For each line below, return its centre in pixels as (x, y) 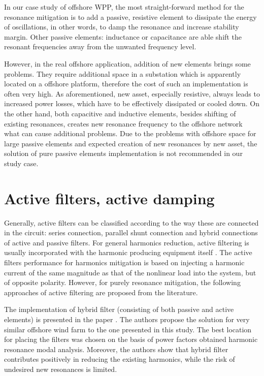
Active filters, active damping (109, 198)
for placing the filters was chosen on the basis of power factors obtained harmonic (131, 339)
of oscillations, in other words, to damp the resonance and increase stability (122, 27)
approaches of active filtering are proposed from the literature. (101, 292)
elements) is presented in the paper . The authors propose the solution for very (127, 319)
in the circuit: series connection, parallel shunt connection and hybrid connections (131, 232)
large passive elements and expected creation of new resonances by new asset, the (131, 143)
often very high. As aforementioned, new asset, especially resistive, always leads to (132, 93)
